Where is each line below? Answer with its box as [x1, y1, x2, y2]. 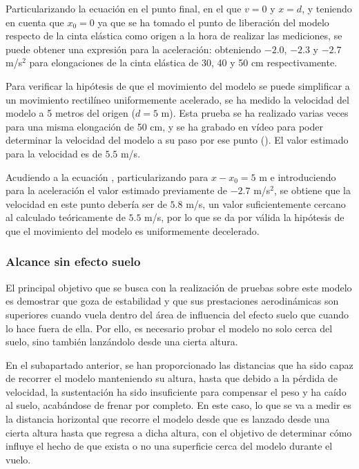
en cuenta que [6, 15, 64, 29]
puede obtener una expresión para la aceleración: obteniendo [6, 41, 262, 56]
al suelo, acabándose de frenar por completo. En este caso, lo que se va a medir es [6, 398, 351, 412]
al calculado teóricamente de [6, 210, 126, 224]
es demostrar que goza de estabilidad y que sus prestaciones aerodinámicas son [6, 294, 339, 308]
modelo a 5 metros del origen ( [6, 106, 135, 120]
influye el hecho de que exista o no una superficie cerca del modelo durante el [6, 439, 333, 453]
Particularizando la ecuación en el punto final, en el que [6, 1, 242, 15]
